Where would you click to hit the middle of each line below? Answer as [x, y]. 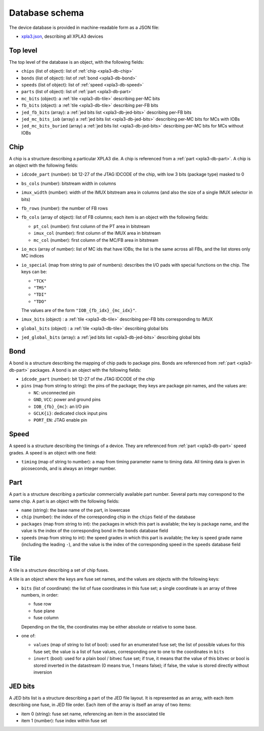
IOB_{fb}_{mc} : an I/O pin [61, 406]
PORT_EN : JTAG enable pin [60, 420]
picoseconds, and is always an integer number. [69, 469]
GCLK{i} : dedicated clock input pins [70, 413]
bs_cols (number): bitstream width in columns [69, 183]
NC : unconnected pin [54, 393]
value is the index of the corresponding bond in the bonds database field [95, 531]
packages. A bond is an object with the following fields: [85, 370]
